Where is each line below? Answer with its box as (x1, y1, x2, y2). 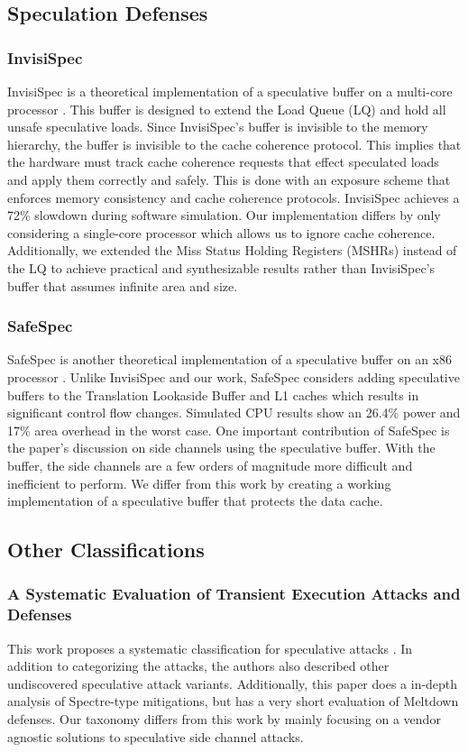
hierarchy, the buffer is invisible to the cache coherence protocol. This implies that (7, 134, 462, 153)
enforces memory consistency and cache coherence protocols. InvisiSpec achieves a (7, 188, 460, 206)
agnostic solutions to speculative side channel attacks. (7, 727, 304, 746)
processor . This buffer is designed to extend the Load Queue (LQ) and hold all (7, 99, 446, 118)
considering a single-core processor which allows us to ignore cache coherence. (7, 223, 436, 242)
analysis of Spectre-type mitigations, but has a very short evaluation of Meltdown (7, 692, 459, 711)
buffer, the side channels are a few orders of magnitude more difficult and (7, 455, 413, 474)
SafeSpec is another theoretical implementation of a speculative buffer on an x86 (7, 350, 452, 369)
